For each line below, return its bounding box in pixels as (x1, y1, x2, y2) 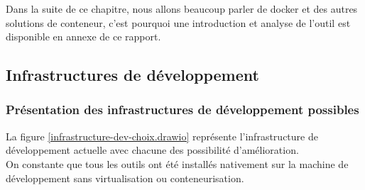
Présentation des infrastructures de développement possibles (6, 101, 359, 118)
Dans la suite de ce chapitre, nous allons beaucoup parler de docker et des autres (6, 1, 358, 16)
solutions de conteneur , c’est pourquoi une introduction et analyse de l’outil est (6, 15, 351, 30)
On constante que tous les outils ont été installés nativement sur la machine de (6, 156, 349, 171)
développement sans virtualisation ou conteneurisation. (6, 170, 244, 185)
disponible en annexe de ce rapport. (6, 29, 161, 44)
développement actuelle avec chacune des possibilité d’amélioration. (6, 142, 299, 157)
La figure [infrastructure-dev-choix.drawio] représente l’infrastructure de (6, 128, 318, 143)
